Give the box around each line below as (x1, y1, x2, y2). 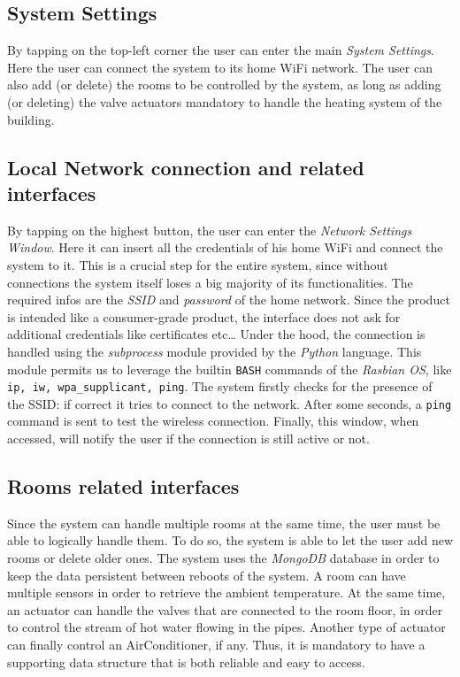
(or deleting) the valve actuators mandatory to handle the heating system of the (7, 92, 442, 111)
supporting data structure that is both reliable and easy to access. (7, 652, 365, 671)
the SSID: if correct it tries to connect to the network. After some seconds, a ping (7, 394, 452, 412)
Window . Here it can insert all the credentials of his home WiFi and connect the (7, 238, 443, 257)
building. (7, 110, 55, 128)
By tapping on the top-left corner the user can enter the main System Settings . (7, 41, 434, 59)
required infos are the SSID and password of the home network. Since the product (7, 290, 450, 309)
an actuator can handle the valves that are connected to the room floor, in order (7, 600, 443, 619)
